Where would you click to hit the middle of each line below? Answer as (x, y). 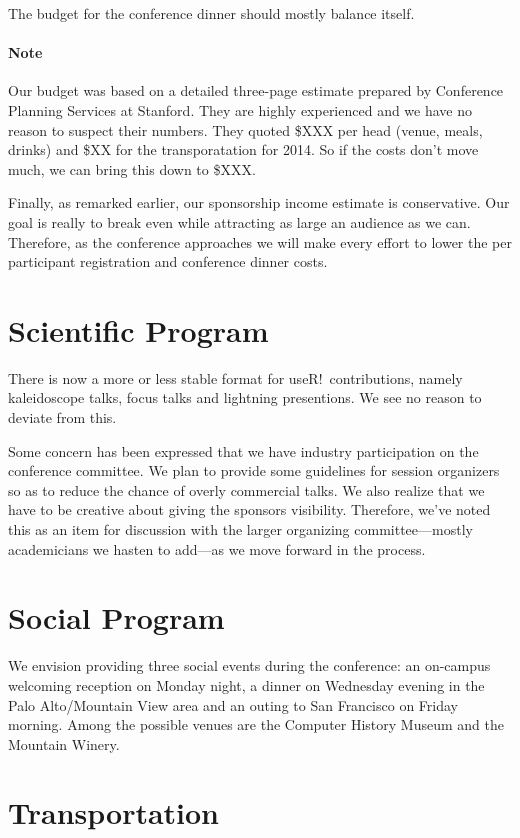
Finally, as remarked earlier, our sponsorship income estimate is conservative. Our (259, 202)
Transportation (114, 812)
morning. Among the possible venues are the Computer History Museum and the (256, 724)
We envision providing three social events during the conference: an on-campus (249, 665)
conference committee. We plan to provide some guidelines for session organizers (254, 470)
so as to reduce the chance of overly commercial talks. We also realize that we (246, 489)
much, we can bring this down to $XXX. (132, 168)
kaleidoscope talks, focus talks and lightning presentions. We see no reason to (245, 397)
